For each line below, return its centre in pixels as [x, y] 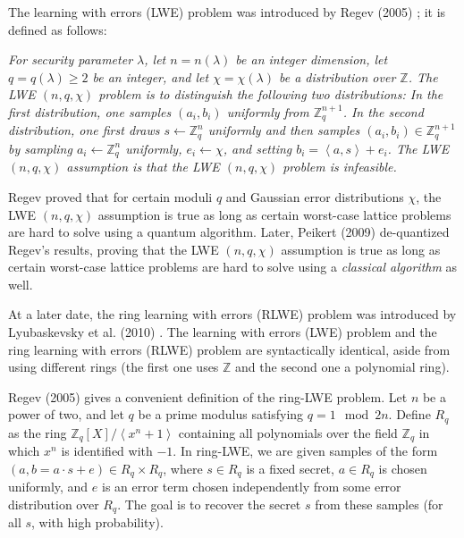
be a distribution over [337, 76]
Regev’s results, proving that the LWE [114, 249]
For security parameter [71, 59]
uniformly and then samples [284, 130]
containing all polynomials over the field [288, 432]
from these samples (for [379, 504]
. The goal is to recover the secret [209, 504]
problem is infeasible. [340, 167]
